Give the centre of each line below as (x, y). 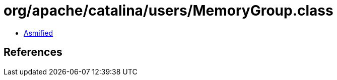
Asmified (39, 33)
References (33, 52)
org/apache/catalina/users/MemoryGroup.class (168, 11)
